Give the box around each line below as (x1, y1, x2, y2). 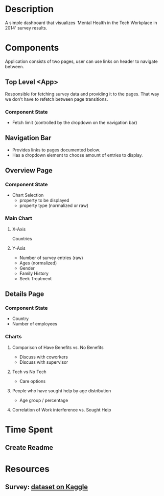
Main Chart (5, 215, 32, 222)
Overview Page (5, 166, 53, 175)
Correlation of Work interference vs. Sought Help (12, 407, 112, 412)
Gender (19, 265, 35, 271)
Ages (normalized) (19, 260, 57, 266)
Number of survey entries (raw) (19, 255, 83, 261)
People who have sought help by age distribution (12, 387, 111, 394)
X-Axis (12, 226, 26, 232)
